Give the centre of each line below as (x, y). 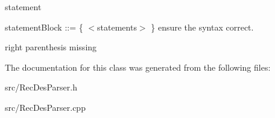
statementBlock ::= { (44, 27)
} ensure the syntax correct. (202, 27)
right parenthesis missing (51, 47)
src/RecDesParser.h (41, 87)
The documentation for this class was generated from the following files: (138, 67)
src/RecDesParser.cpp (45, 107)
